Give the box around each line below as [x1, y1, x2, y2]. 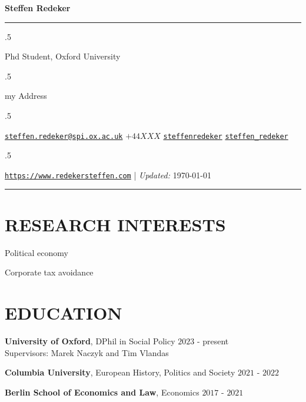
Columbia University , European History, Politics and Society [5, 366, 235, 378]
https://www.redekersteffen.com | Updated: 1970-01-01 [5, 168, 211, 181]
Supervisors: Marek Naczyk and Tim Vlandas [5, 346, 169, 358]
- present [197, 334, 229, 347]
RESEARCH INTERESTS [5, 212, 226, 236]
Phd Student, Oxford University [5, 50, 121, 62]
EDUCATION [5, 300, 122, 324]
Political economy [5, 246, 68, 258]
